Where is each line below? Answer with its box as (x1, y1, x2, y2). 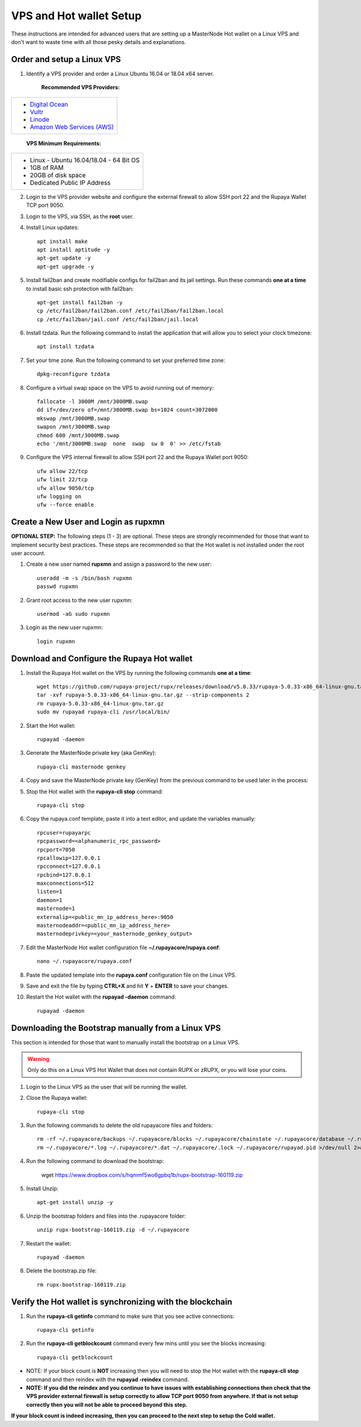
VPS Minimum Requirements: (26, 139, 102, 147)
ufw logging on (37, 493, 82, 500)
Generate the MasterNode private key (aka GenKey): (26, 749, 156, 756)
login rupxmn (37, 638, 75, 645)
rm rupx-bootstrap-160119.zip (37, 1281, 126, 1288)
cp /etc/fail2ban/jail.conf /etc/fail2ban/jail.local (37, 316, 199, 322)
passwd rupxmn (37, 583, 78, 590)
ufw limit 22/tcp (37, 476, 88, 483)
